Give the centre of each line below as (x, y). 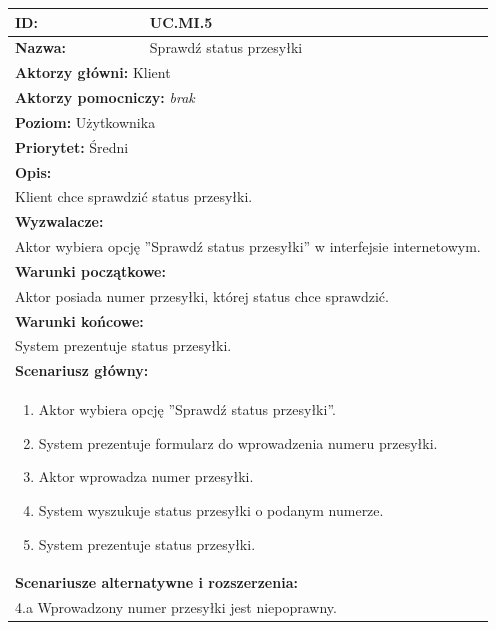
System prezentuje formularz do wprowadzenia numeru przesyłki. (238, 442)
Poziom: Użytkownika (85, 121)
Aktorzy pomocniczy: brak (105, 97)
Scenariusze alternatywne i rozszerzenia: (156, 582)
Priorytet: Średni (72, 146)
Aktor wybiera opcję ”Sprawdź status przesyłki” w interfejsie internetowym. (248, 246)
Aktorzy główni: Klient (93, 72)
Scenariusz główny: (82, 370)
